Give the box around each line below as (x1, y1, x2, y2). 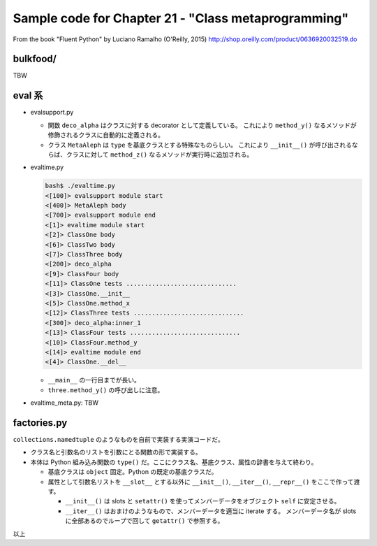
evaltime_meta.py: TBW (30, 398, 99, 407)
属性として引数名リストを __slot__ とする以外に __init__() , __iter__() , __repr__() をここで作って (47, 477, 354, 486)
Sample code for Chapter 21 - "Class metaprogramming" (13, 10, 349, 26)
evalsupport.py (30, 108, 74, 117)
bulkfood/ (13, 53, 57, 65)
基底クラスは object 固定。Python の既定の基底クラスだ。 (47, 468, 218, 476)
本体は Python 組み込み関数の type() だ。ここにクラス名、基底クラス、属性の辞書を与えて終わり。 (30, 458, 318, 466)
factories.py (13, 417, 68, 429)
